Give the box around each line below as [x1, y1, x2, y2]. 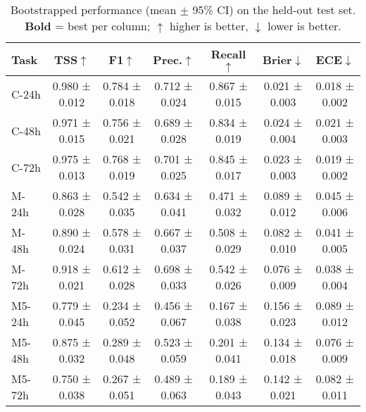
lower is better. [267, 18, 341, 34]
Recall [210, 46, 246, 62]
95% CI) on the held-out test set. [192, 1, 356, 18]
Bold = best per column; [25, 18, 151, 34]
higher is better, [169, 18, 248, 34]
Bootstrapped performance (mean [10, 1, 177, 18]
